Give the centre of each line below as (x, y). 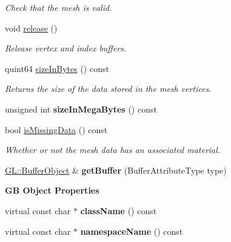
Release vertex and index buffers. (66, 48)
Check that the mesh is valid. (59, 7)
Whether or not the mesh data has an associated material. (113, 150)
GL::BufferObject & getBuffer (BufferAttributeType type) (116, 170)
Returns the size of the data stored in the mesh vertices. (108, 89)
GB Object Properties (52, 190)
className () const (119, 210)
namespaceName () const (132, 231)
